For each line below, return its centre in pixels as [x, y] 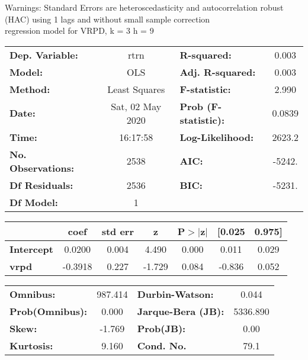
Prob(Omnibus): [49, 311]
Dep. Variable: [44, 54]
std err [118, 231]
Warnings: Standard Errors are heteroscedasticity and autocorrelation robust [144, 7]
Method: [30, 89]
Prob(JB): [161, 328]
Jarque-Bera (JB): [181, 311]
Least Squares [136, 89]
